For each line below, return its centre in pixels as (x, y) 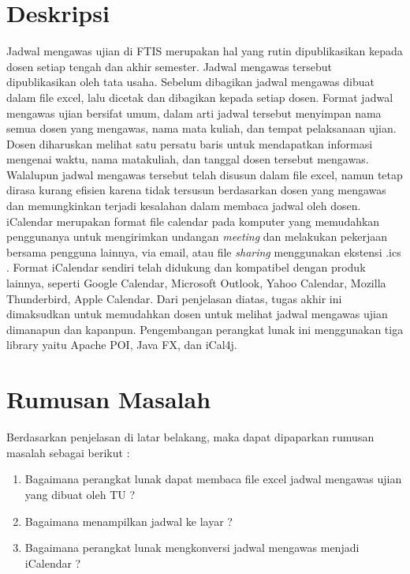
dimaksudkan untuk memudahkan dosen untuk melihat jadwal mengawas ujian (197, 314)
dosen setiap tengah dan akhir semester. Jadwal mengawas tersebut (169, 66)
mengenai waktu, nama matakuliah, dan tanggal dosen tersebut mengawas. (188, 159)
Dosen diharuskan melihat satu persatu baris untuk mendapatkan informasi (190, 143)
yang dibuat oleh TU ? (80, 494)
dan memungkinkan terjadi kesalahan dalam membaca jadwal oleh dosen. (184, 206)
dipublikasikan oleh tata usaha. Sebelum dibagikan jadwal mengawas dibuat (190, 82)
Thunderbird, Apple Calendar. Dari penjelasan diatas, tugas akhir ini (174, 298)
